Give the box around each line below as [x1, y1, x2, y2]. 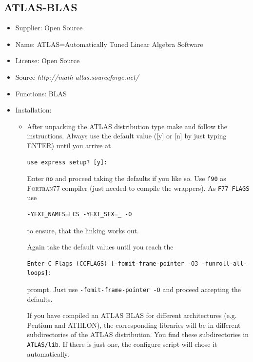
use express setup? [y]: [27, 158, 108, 166]
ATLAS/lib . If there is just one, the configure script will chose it [27, 339, 217, 349]
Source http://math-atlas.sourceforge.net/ [15, 71, 139, 82]
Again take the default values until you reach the [27, 242, 174, 252]
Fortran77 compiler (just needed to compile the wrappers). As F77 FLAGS [27, 182, 250, 193]
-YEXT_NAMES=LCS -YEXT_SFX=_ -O [27, 211, 132, 218]
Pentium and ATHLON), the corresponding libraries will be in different [27, 319, 241, 330]
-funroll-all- [201, 260, 247, 267]
